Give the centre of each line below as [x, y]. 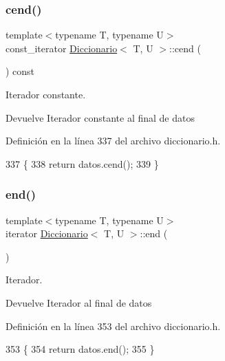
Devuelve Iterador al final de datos [79, 302]
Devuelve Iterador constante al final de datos [100, 117]
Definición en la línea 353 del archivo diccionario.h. [113, 326]
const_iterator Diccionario [62, 48]
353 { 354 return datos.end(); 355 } [80, 349]
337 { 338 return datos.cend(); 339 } [82, 163]
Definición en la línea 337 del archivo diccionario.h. [113, 141]
